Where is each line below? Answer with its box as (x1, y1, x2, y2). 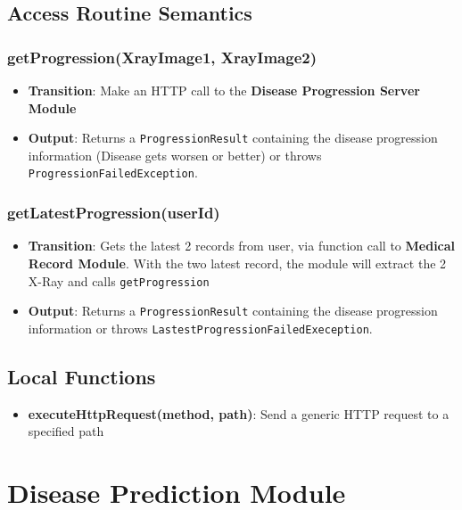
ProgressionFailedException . (28, 163, 198, 182)
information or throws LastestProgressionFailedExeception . (28, 318, 373, 337)
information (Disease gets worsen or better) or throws (28, 145, 322, 164)
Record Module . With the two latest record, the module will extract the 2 (28, 253, 447, 272)
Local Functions (7, 362, 156, 390)
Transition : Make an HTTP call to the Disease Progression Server (28, 81, 420, 99)
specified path (28, 422, 104, 440)
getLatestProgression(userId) (7, 202, 220, 224)
